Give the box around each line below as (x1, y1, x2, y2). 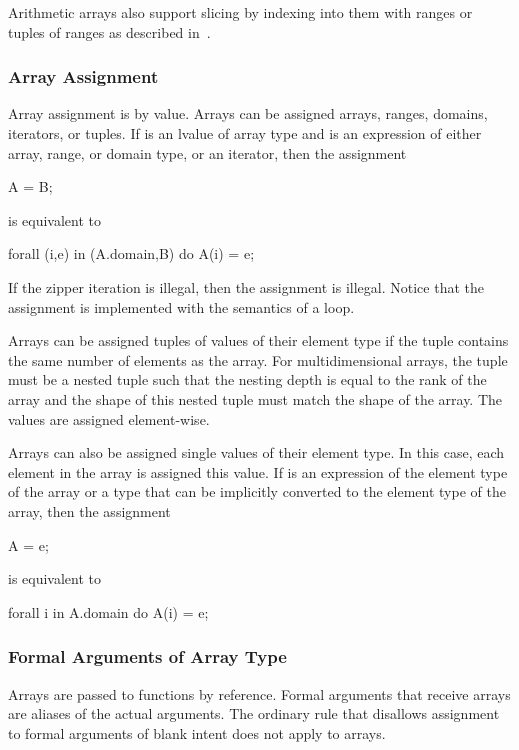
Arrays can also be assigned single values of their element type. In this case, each (8, 442, 505, 463)
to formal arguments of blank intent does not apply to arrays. (8, 722, 386, 743)
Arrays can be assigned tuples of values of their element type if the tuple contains (8, 330, 509, 351)
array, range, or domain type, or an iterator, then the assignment (8, 142, 407, 163)
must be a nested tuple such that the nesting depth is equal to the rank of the (8, 369, 487, 390)
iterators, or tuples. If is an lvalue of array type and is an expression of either (8, 123, 482, 143)
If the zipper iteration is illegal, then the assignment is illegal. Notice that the (8, 276, 484, 297)
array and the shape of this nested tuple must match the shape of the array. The (8, 388, 503, 409)
